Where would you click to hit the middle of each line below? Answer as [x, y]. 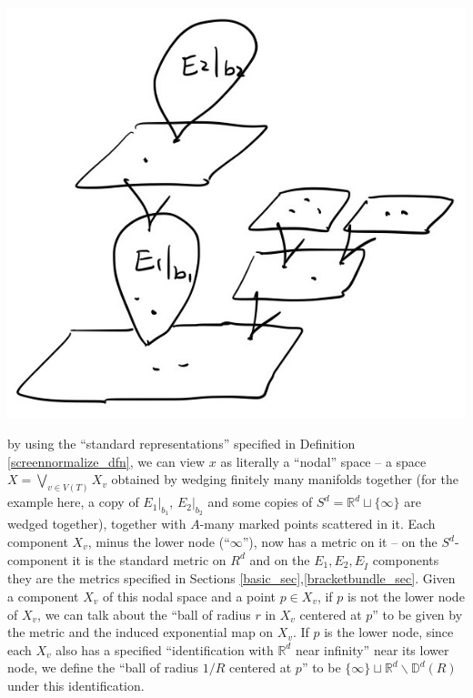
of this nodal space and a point [189, 596]
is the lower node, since [389, 632]
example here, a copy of [73, 502]
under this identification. [76, 685]
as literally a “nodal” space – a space [323, 461]
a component [43, 596]
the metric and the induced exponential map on [141, 632]
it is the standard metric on [149, 559]
